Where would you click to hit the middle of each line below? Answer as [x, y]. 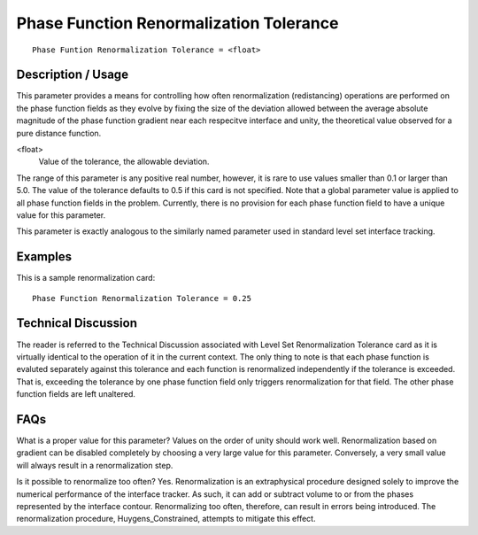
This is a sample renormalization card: [86, 278]
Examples [44, 257]
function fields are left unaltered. [76, 394]
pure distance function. [59, 133]
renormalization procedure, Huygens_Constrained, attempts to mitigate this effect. [166, 519]
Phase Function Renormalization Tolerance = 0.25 [142, 298]
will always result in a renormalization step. [95, 465]
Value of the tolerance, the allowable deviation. [124, 162]
